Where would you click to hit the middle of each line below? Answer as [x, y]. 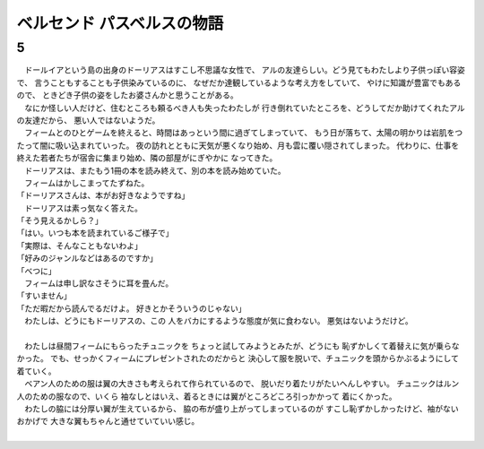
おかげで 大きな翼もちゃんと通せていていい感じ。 [108, 421]
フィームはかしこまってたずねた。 [86, 183]
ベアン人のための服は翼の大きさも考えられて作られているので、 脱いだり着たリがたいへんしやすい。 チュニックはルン [242, 384]
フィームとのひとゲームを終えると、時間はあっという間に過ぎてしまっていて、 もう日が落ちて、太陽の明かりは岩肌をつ [243, 133]
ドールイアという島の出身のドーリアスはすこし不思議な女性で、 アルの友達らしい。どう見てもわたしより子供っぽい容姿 [244, 70]
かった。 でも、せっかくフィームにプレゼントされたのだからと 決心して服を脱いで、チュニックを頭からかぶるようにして [238, 358]
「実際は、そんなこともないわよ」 [79, 246]
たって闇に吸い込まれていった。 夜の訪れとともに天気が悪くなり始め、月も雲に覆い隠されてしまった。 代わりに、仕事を [238, 145]
